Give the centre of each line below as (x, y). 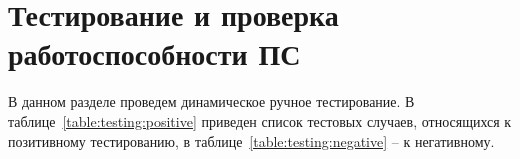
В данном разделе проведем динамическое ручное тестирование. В (211, 101)
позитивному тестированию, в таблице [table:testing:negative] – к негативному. (251, 140)
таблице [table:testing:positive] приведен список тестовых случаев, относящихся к (260, 120)
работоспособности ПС (154, 53)
